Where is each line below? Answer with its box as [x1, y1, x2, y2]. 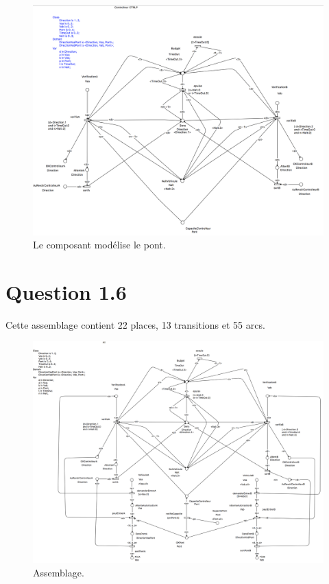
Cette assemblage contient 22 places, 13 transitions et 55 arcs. [5, 317, 265, 331]
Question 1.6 [5, 277, 127, 305]
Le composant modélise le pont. [33, 237, 166, 252]
